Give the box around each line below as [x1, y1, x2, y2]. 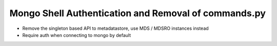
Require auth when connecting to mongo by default [22, 32, 131, 38]
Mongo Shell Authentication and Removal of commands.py [9, 8, 266, 19]
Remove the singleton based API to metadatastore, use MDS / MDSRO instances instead [22, 25, 209, 31]
